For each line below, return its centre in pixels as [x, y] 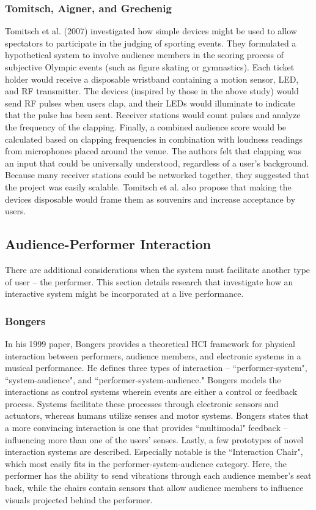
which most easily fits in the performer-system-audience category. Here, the [146, 463]
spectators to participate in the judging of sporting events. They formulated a [151, 43]
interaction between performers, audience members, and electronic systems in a [153, 355]
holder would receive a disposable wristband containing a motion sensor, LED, [152, 79]
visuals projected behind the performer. [79, 499]
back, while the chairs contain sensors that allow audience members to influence [154, 488]
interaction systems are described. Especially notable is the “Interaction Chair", [154, 452]
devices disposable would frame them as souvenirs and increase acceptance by [150, 199]
